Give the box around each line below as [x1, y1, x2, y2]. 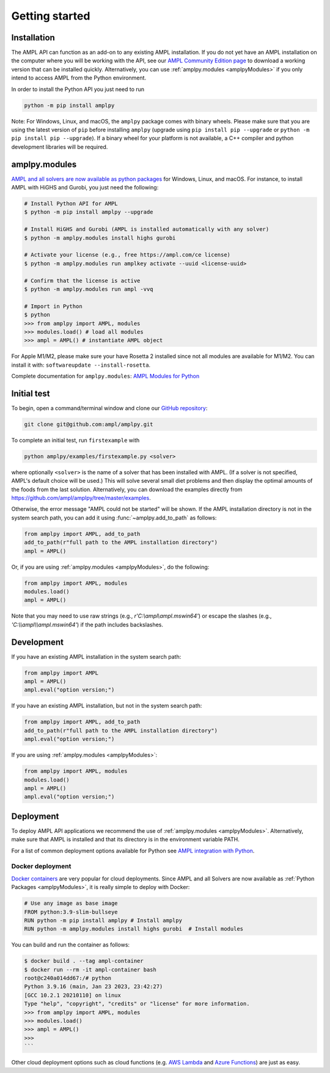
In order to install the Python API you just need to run [11, 86, 145, 93]
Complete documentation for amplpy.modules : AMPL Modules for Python [11, 373, 200, 380]
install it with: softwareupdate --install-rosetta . [11, 361, 151, 368]
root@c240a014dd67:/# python [24, 975, 112, 982]
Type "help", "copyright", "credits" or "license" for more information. [24, 1000, 250, 1008]
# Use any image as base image [24, 900, 119, 907]
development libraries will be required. [11, 143, 108, 150]
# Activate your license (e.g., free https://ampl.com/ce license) [24, 251, 231, 258]
